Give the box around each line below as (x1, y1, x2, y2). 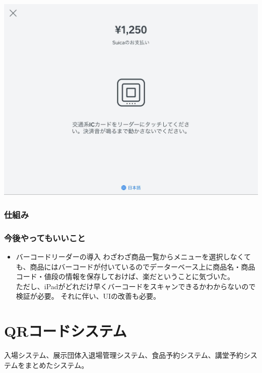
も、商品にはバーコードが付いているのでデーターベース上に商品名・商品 (16, 261, 255, 272)
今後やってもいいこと (4, 231, 86, 244)
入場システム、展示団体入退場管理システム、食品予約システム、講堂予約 (4, 350, 243, 360)
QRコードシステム (4, 321, 127, 341)
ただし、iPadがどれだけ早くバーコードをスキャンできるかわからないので (16, 281, 256, 291)
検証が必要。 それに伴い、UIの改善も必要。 (16, 291, 161, 301)
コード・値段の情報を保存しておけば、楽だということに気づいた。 (16, 271, 234, 282)
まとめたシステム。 (25, 359, 89, 370)
